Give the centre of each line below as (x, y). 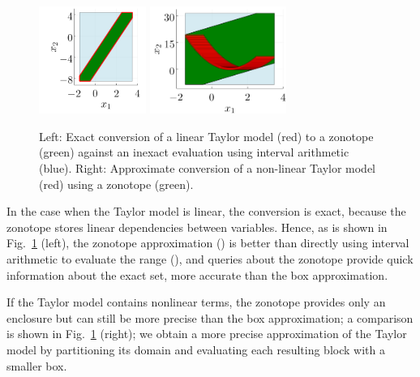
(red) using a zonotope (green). (116, 184)
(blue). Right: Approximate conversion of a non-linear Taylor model (208, 168)
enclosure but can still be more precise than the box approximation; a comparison (210, 317)
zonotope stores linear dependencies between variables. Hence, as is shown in (197, 227)
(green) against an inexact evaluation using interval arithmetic (194, 152)
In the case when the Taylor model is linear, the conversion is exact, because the (206, 211)
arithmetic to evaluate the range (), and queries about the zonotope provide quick (210, 259)
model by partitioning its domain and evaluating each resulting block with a (196, 349)
